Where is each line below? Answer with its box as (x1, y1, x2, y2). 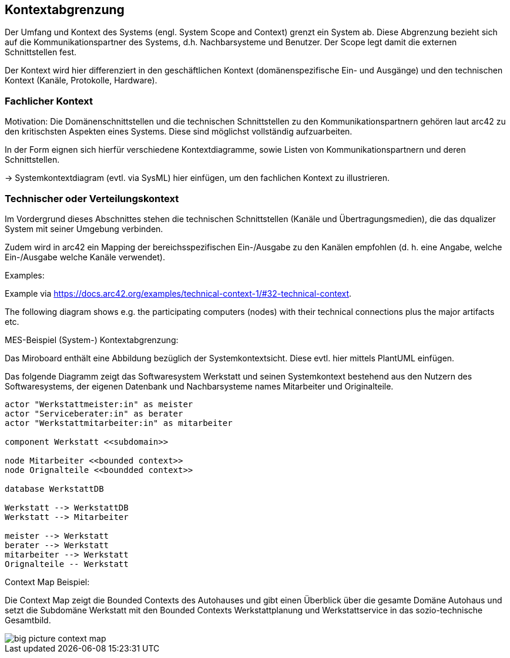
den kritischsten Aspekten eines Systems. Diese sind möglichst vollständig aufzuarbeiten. (5, 126, 353, 137)
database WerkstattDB (5, 484, 104, 493)
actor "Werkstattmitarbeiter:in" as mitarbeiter (5, 418, 233, 428)
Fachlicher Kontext (5, 95, 93, 107)
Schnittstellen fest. (5, 47, 77, 58)
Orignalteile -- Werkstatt (5, 559, 129, 569)
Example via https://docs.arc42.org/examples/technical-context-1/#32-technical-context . (5, 288, 352, 298)
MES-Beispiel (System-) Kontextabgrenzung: (5, 334, 179, 345)
